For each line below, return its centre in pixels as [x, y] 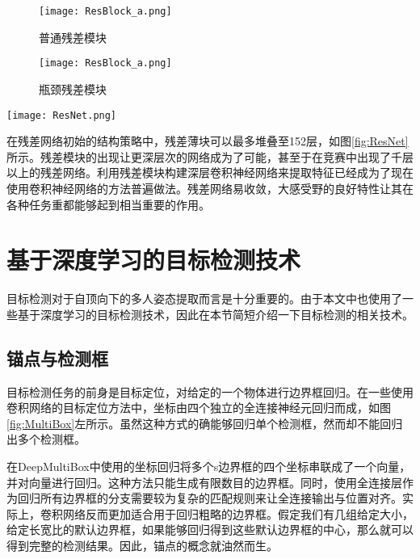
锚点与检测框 [57, 357]
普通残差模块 [73, 37]
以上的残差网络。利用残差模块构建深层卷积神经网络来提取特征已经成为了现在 [210, 172]
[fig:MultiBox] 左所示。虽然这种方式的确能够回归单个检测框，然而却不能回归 [205, 423]
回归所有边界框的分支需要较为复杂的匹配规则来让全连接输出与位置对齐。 [210, 498]
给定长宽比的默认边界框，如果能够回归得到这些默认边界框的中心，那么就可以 [210, 530]
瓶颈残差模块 [73, 88]
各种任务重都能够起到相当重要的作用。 [108, 204]
